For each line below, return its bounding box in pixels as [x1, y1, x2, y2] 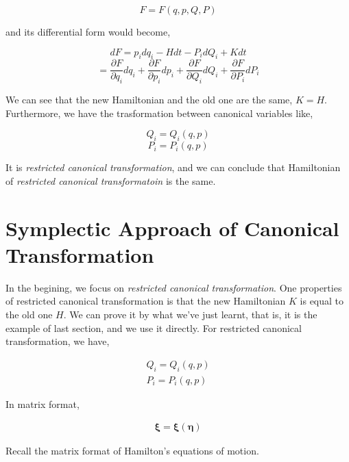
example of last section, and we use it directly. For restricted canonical [5, 320, 302, 335]
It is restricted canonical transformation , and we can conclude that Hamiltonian [5, 160, 341, 175]
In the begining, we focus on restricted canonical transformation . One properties [5, 280, 342, 294]
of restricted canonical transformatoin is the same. [5, 173, 216, 188]
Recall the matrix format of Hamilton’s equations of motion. [5, 444, 259, 458]
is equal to [300, 294, 344, 308]
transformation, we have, [5, 334, 110, 348]
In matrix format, [5, 396, 80, 411]
